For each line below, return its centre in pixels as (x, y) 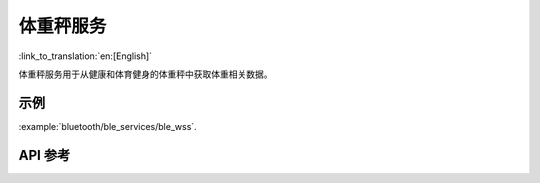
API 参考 (44, 155)
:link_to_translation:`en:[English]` (85, 56)
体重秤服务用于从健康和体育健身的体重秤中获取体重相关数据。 (145, 74)
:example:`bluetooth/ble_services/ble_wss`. (107, 126)
